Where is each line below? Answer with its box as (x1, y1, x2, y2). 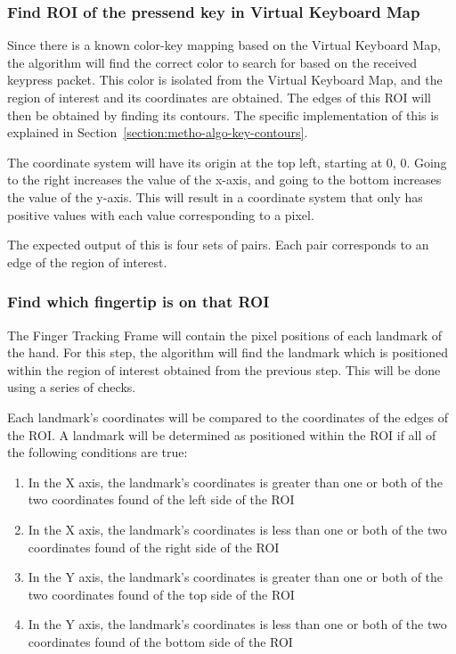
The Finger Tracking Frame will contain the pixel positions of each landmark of (7, 325, 442, 344)
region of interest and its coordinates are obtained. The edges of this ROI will (7, 88, 431, 106)
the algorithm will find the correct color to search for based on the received (7, 53, 418, 71)
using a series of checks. (7, 378, 136, 396)
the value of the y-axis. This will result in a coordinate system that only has (7, 187, 423, 206)
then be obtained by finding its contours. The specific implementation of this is (7, 105, 439, 124)
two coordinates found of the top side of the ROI (28, 585, 295, 603)
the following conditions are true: (7, 443, 188, 462)
